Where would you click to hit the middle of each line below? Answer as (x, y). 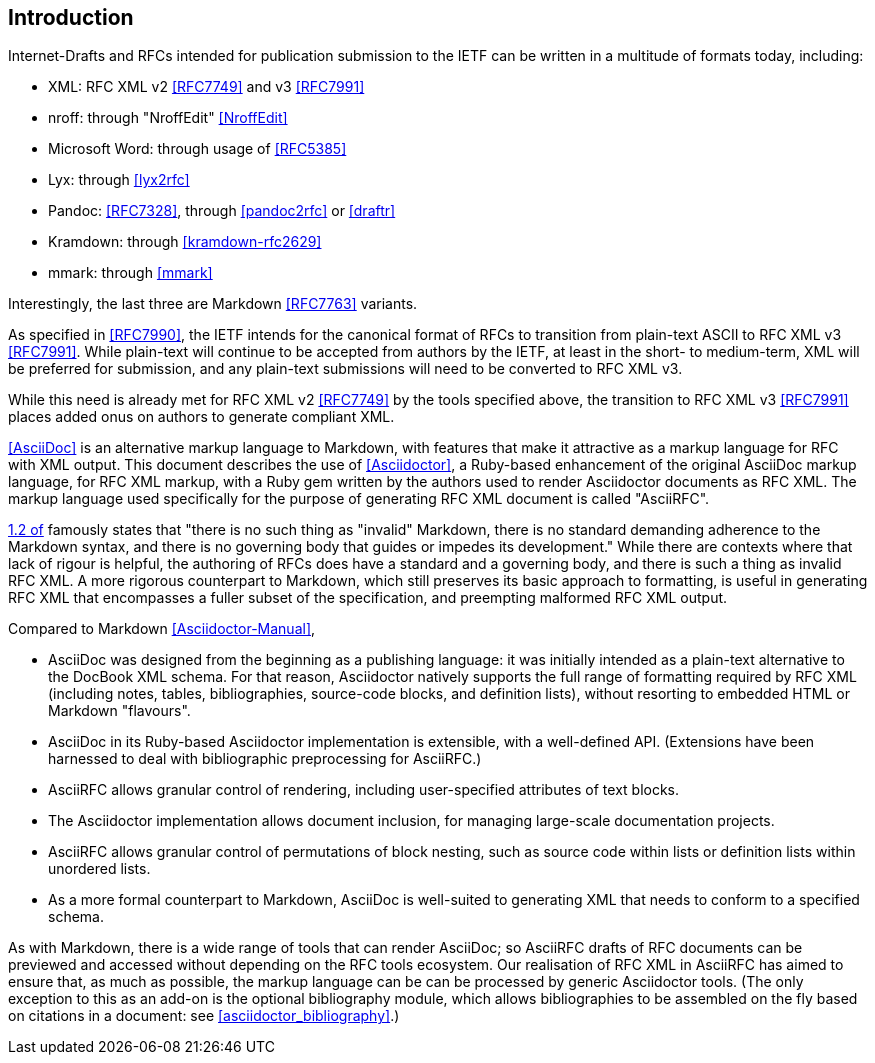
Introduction (71, 17)
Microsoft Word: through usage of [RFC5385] (197, 149)
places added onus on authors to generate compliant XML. (201, 417)
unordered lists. (99, 869)
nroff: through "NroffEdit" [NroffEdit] (168, 118)
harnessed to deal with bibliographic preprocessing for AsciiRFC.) (265, 759)
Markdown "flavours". (119, 711)
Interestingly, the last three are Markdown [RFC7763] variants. (213, 304)
